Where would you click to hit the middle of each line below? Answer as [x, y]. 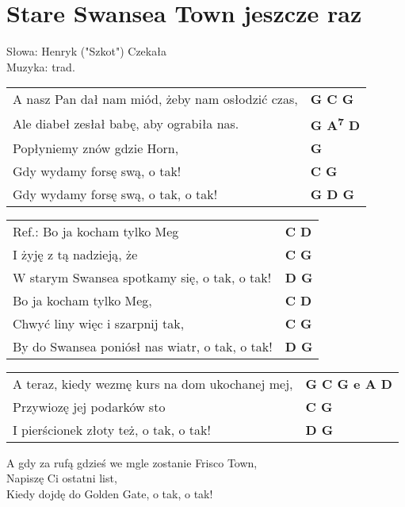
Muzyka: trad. [41, 66]
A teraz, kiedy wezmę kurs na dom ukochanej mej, [153, 383]
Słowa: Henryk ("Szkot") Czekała [86, 51]
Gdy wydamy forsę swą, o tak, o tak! [115, 194]
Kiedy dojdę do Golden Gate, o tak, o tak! [110, 493]
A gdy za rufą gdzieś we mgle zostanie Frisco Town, [132, 462]
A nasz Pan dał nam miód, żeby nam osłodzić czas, [155, 99]
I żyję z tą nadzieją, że [75, 254]
